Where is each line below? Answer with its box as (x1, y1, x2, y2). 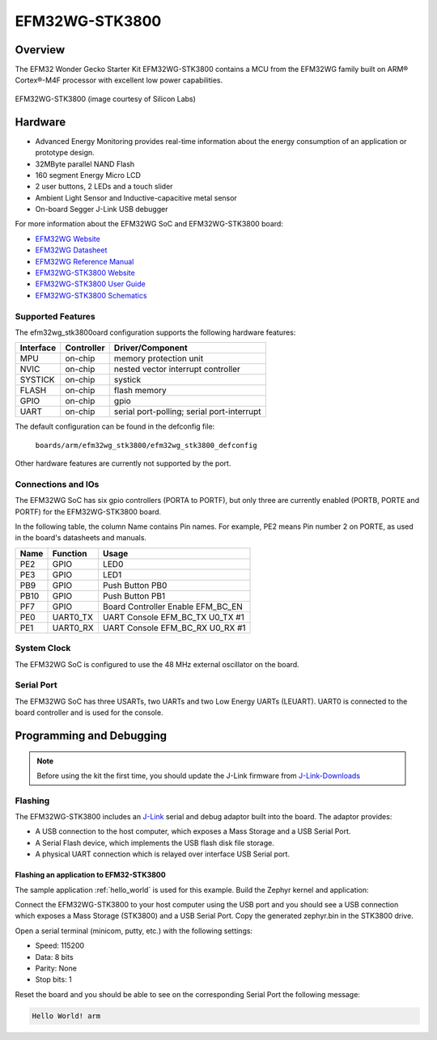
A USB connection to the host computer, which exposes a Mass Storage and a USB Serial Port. (35, 827, 351, 836)
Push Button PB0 (102, 579, 168, 590)
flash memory (113, 385, 168, 396)
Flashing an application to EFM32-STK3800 (15, 870, 166, 880)
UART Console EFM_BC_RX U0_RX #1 (102, 622, 246, 633)
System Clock (15, 643, 71, 654)
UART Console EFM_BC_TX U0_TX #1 (102, 611, 244, 623)
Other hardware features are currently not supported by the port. (15, 459, 231, 468)
